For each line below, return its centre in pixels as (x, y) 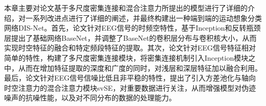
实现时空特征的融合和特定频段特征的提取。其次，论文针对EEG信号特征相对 (130, 48)
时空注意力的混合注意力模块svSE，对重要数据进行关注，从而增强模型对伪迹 (130, 87)
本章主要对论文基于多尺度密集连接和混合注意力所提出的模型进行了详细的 (126, 8)
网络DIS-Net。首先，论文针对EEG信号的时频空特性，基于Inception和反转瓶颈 (132, 28)
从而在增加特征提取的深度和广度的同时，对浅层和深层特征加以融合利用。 (140, 68)
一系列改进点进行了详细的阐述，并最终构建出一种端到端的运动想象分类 (143, 18)
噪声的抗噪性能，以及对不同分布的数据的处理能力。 (90, 98)
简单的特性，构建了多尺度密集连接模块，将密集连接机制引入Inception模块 (126, 57)
